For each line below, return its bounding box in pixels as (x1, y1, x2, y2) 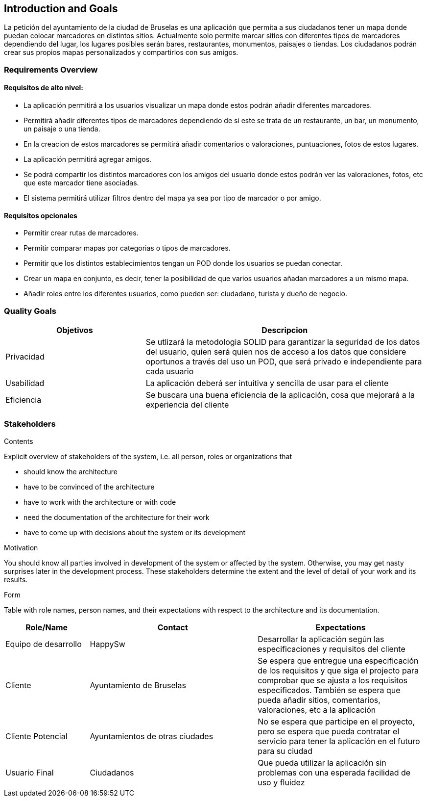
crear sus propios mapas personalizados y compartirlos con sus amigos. (4, 48, 238, 57)
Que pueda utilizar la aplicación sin (258, 757, 386, 768)
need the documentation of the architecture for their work (24, 513, 210, 521)
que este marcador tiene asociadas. (24, 179, 139, 187)
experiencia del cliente (145, 399, 229, 410)
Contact (157, 622, 188, 632)
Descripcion (261, 325, 308, 335)
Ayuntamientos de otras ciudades (90, 731, 213, 741)
